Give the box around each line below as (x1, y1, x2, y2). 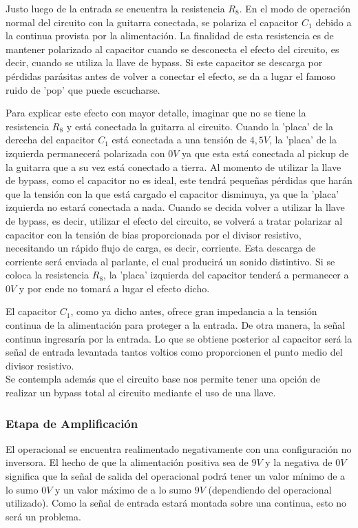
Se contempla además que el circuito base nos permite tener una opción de (6, 372, 320, 386)
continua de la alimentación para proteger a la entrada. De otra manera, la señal (6, 318, 346, 332)
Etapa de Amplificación (6, 414, 138, 431)
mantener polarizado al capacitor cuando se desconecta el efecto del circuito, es (6, 41, 339, 56)
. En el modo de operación (239, 1, 350, 15)
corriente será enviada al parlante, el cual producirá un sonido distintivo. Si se (6, 254, 335, 268)
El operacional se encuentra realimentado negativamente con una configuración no (6, 441, 352, 456)
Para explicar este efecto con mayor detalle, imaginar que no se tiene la (6, 105, 306, 120)
